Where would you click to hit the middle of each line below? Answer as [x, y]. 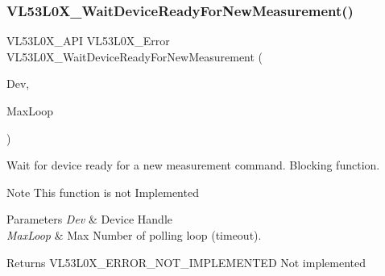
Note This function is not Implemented [103, 192]
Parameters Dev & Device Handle [89, 219]
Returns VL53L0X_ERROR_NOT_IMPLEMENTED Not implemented [186, 262]
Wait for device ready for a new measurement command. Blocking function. [193, 165]
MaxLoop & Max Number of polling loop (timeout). [134, 234]
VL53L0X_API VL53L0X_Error [88, 41]
